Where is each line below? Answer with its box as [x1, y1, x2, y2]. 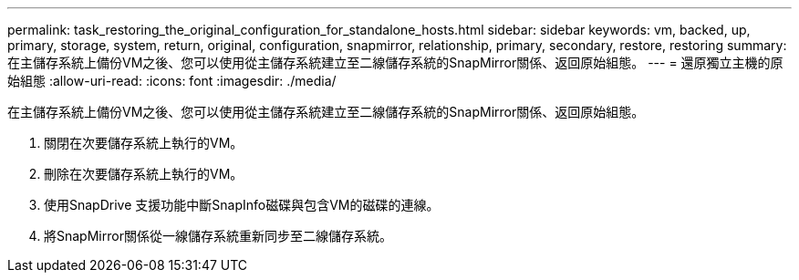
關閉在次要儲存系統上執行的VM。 [44, 135, 244, 150]
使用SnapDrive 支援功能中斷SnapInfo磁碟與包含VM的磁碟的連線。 [44, 197, 440, 213]
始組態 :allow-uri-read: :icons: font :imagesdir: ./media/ [7, 73, 337, 88]
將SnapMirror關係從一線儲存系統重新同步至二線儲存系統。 [44, 228, 392, 244]
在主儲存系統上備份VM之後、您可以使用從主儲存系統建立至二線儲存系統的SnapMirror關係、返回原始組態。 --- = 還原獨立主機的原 [7, 55, 783, 70]
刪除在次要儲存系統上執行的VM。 [44, 166, 244, 181]
